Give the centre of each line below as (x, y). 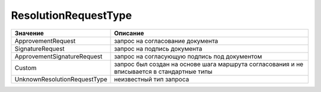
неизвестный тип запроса (152, 79)
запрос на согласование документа (166, 41)
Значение (29, 33)
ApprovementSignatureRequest (59, 56)
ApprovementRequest (45, 41)
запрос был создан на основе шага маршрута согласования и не (209, 64)
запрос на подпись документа (158, 48)
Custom (26, 68)
